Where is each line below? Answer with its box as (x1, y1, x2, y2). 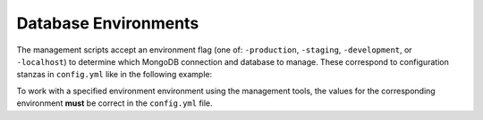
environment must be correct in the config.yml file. (16, 98, 214, 108)
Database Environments (16, 13, 199, 33)
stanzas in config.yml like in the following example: (16, 69, 213, 80)
